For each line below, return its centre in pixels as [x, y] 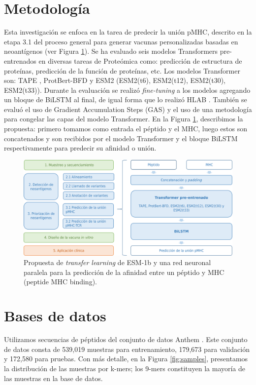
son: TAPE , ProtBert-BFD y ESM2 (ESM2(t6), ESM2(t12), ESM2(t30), [115, 80]
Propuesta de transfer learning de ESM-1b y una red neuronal [117, 262]
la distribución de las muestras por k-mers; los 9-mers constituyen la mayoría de [125, 368]
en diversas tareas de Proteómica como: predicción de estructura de [140, 60]
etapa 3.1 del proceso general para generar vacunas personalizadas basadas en [121, 41]
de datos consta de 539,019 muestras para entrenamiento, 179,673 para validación [127, 349]
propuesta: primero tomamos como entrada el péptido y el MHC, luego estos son [126, 129]
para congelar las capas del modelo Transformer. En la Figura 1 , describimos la [124, 119]
